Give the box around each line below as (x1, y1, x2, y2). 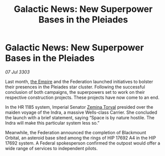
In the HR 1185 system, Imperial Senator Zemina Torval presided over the (5, 104, 154, 110)
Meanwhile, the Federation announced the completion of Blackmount (5, 129, 146, 135)
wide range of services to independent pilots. (5, 145, 98, 151)
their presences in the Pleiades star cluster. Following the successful (5, 83, 145, 90)
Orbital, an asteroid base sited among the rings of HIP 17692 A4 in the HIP (5, 135, 156, 141)
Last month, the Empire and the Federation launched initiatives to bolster (5, 78, 154, 84)
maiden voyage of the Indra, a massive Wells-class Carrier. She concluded (5, 109, 158, 115)
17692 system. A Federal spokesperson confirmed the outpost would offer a (5, 140, 161, 146)
